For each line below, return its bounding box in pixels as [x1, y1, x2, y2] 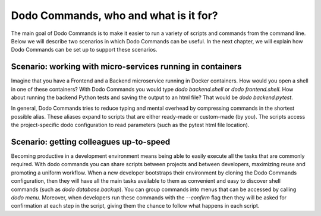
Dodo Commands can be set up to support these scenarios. [11, 46, 158, 53]
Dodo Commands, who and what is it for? [11, 9, 218, 22]
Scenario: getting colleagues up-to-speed [11, 137, 171, 147]
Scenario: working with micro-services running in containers [11, 62, 242, 72]
